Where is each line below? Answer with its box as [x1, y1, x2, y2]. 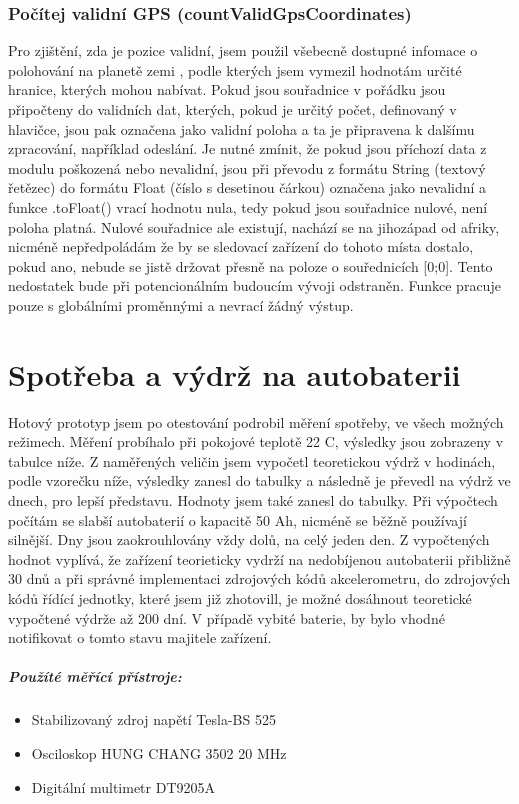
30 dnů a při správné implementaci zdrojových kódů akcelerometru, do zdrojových [8, 568, 511, 589]
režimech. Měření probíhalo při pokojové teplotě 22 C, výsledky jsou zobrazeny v [8, 431, 504, 452]
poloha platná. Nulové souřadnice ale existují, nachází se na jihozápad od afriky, [8, 216, 500, 237]
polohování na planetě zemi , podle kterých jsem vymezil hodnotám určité [8, 59, 462, 80]
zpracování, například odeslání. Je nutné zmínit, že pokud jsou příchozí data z [8, 138, 487, 159]
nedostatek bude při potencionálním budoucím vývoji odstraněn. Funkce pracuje [8, 275, 501, 296]
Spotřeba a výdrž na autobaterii [8, 353, 461, 394]
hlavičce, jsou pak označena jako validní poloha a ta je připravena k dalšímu [8, 118, 475, 139]
